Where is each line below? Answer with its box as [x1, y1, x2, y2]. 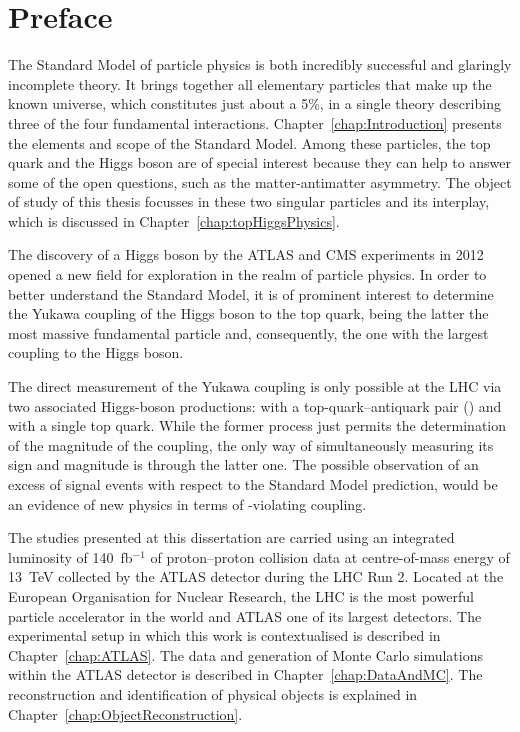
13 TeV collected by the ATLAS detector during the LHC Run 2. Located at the [8, 566, 504, 587]
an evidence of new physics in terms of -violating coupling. [8, 493, 367, 514]
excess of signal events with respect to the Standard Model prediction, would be [8, 474, 498, 494]
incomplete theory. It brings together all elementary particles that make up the [8, 73, 492, 94]
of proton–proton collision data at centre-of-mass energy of [150, 546, 510, 567]
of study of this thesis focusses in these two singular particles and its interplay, [8, 191, 490, 212]
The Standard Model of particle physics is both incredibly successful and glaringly [8, 54, 512, 75]
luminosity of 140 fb [8, 546, 133, 567]
